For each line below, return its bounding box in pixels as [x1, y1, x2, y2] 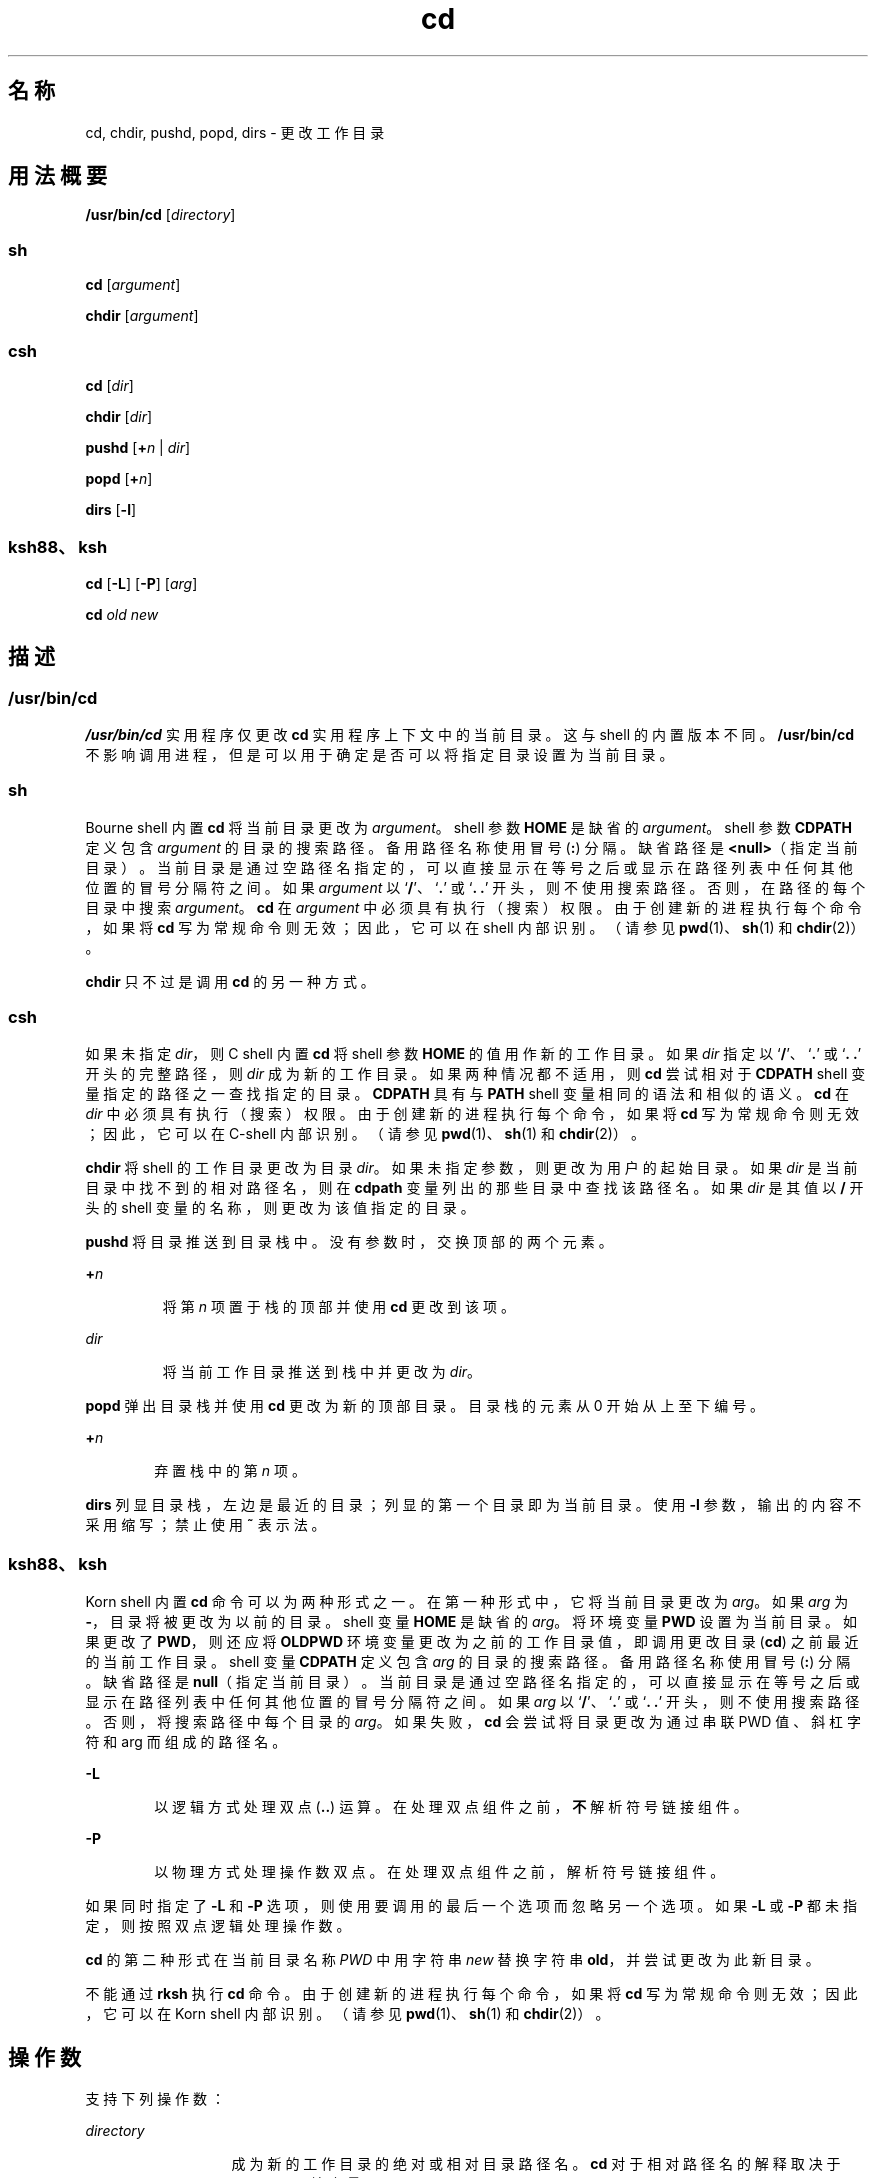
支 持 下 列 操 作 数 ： [85, 2090, 225, 2107]
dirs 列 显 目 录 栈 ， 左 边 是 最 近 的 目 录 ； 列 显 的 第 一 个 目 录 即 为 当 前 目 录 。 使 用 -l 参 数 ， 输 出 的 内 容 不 [85, 1496, 862, 1514]
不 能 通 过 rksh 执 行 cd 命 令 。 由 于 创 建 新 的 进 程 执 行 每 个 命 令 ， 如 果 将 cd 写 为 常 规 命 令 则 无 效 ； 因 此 [85, 1985, 858, 2003]
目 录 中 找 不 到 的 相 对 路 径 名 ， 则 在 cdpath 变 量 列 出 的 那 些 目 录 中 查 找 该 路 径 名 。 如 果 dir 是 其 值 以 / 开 [85, 1179, 864, 1197]
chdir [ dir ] [85, 407, 153, 425]
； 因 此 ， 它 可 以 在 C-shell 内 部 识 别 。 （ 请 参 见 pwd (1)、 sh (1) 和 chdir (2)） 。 [85, 1125, 645, 1143]
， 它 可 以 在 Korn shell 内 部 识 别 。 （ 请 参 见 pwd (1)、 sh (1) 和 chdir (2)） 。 [85, 2005, 610, 2023]
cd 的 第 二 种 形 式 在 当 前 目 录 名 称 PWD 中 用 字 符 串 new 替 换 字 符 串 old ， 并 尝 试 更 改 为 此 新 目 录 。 [85, 1951, 820, 1969]
